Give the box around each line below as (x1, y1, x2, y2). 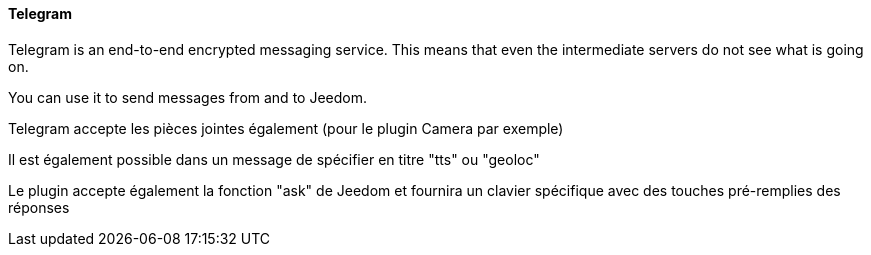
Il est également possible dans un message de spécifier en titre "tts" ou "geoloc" (8, 150, 540, 168)
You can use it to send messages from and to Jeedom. (8, 88, 367, 106)
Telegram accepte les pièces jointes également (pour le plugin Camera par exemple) (8, 119, 564, 137)
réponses (8, 198, 70, 216)
